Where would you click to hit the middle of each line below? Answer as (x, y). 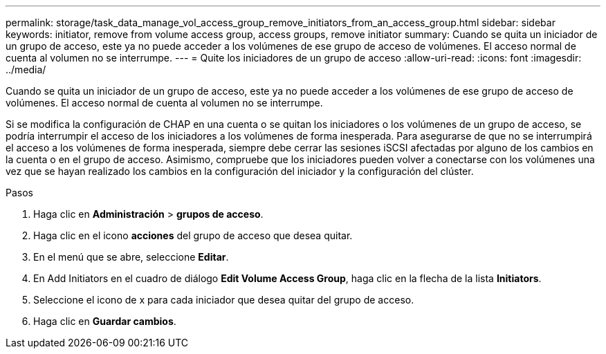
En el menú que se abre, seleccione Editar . (131, 257)
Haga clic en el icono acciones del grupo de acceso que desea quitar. (193, 235)
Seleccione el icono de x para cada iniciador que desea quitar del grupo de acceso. (224, 300)
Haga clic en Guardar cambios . (105, 321)
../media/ (26, 69)
